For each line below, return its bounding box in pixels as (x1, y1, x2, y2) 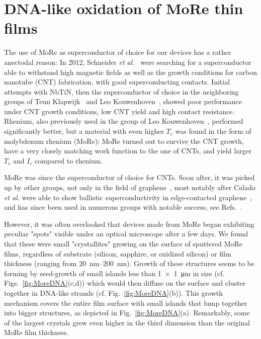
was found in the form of (175, 126, 251, 136)
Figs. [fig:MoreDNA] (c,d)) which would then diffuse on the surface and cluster (4, 278, 246, 288)
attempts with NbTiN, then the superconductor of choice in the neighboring (4, 86, 239, 97)
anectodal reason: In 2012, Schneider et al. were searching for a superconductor (4, 56, 251, 67)
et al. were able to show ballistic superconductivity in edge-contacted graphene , (4, 192, 252, 202)
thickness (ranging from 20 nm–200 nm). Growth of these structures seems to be (4, 258, 254, 269)
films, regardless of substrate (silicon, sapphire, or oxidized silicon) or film (4, 248, 231, 259)
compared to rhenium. (34, 155, 103, 165)
